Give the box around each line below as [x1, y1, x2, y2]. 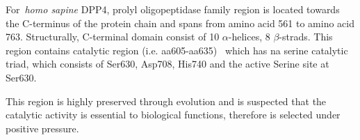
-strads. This [279, 29, 333, 44]
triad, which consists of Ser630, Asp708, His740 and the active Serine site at [6, 56, 329, 71]
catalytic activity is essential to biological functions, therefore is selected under [6, 107, 341, 122]
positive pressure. [6, 120, 79, 135]
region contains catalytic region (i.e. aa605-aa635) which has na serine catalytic [6, 42, 348, 57]
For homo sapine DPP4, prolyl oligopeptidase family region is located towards [6, 2, 340, 16]
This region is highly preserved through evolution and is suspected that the [6, 93, 327, 108]
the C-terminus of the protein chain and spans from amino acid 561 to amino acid [6, 15, 355, 30]
